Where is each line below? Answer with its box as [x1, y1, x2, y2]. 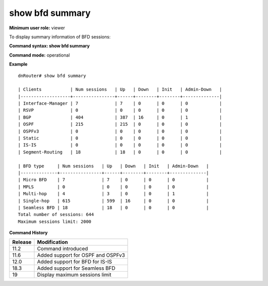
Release [12, 239, 32, 246]
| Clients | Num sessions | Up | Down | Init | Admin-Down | [18, 87, 222, 92]
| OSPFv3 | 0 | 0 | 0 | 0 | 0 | [18, 128, 222, 134]
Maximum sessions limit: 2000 [18, 218, 92, 224]
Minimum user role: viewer [9, 25, 66, 31]
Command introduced [37, 245, 88, 252]
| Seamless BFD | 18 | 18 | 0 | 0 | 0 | [18, 205, 209, 211]
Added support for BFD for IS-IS [37, 258, 112, 265]
